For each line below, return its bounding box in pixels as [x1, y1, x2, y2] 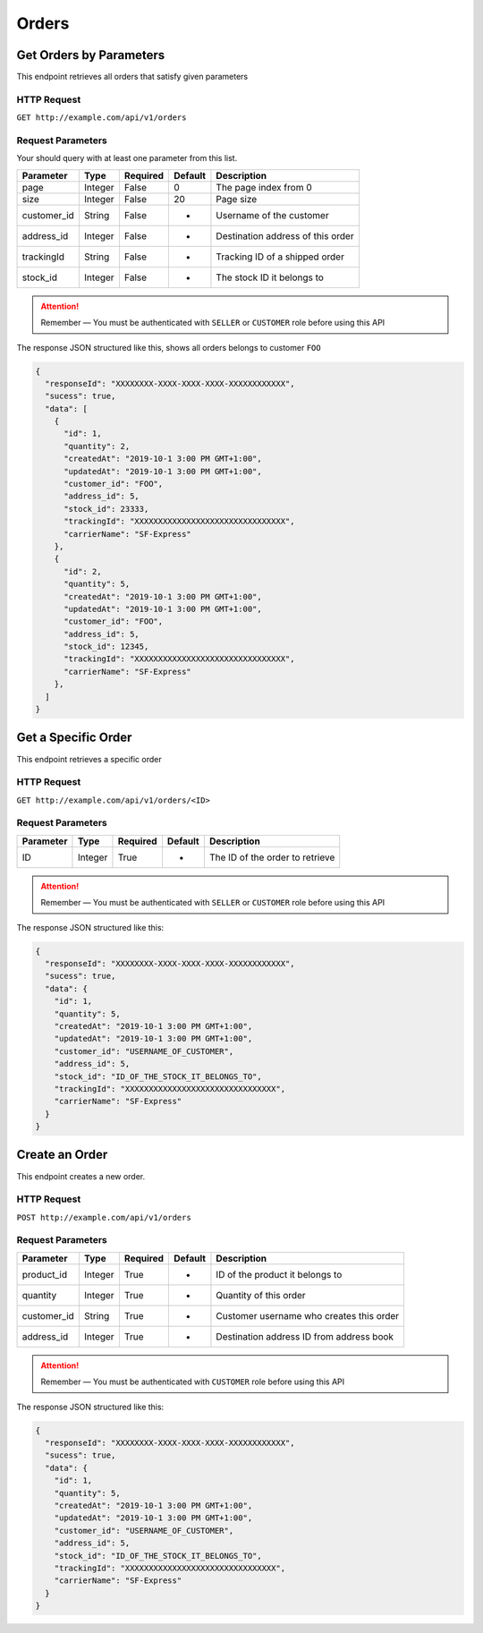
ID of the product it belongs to [216, 1268, 343, 1280]
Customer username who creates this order [216, 1309, 400, 1322]
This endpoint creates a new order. [16, 1170, 146, 1181]
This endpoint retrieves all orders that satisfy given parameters [16, 72, 249, 82]
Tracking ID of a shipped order [216, 251, 344, 263]
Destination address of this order [216, 229, 354, 242]
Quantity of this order [216, 1289, 306, 1301]
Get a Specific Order [16, 730, 132, 745]
